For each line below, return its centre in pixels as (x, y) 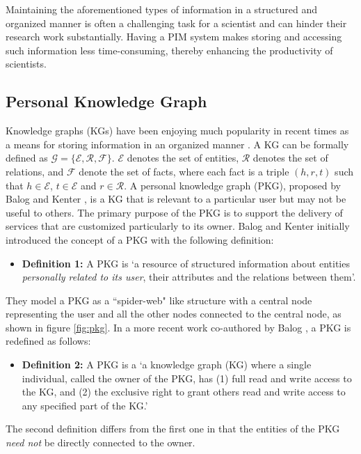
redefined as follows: (48, 341)
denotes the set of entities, (183, 158)
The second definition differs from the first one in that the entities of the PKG (173, 429)
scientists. (26, 64)
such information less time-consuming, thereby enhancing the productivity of (169, 50)
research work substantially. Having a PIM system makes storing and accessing (174, 37)
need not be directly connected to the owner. (101, 443)
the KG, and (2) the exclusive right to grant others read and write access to (184, 392)
